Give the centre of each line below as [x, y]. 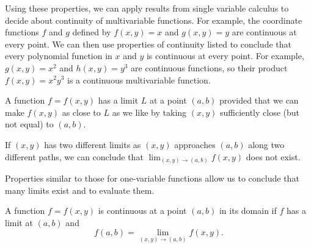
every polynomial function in [59, 56]
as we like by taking [149, 112]
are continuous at [264, 32]
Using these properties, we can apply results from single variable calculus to [147, 8]
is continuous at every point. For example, [225, 56]
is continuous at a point [142, 211]
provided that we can [259, 100]
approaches [195, 144]
